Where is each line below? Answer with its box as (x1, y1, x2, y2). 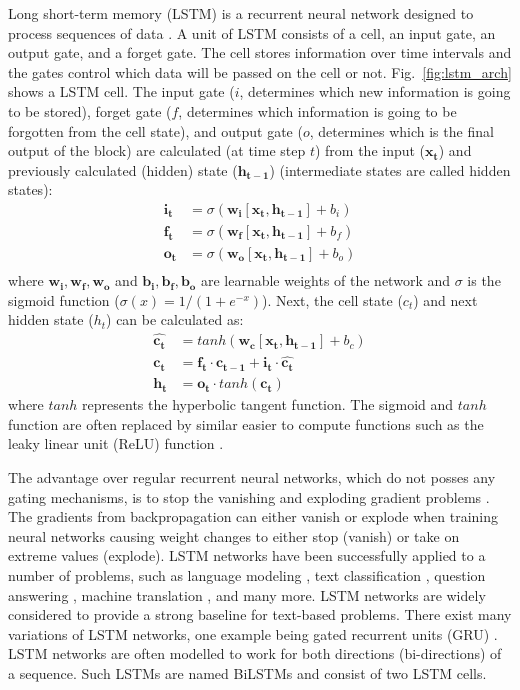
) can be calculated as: (106, 309, 244, 330)
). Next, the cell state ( (262, 289, 403, 310)
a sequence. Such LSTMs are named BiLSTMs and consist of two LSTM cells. (8, 662, 487, 683)
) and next (413, 289, 478, 310)
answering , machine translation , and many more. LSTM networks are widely (8, 584, 486, 605)
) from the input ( (314, 140, 426, 161)
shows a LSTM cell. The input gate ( (8, 81, 235, 102)
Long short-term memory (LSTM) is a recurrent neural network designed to (8, 3, 474, 23)
